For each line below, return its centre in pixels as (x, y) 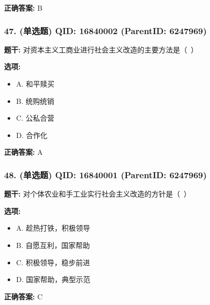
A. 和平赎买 (35, 84)
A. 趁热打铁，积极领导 (53, 228)
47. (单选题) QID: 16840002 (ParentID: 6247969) (106, 30)
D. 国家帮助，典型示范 (53, 279)
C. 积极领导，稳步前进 (53, 262)
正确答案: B (23, 8)
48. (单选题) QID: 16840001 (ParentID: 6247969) (106, 174)
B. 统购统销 (35, 101)
